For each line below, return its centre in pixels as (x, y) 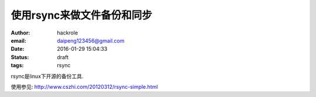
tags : (17, 65)
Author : (20, 33)
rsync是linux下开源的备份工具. (47, 76)
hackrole (68, 33)
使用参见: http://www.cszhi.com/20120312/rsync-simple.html (84, 86)
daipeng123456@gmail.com (91, 40)
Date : (18, 49)
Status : (20, 57)
